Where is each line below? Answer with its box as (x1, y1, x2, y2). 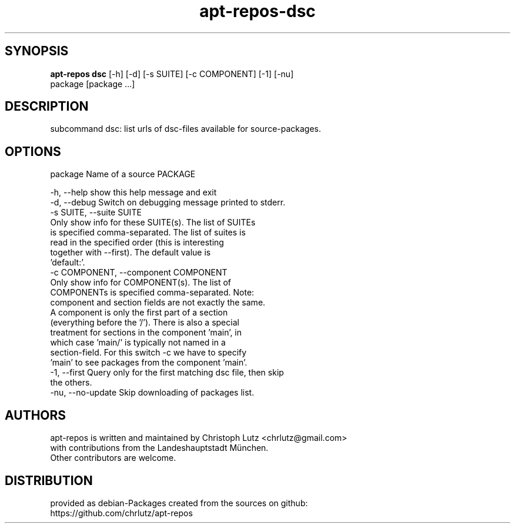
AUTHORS (5, 407, 66, 423)
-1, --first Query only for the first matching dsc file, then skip (50, 367, 284, 378)
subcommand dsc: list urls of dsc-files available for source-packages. (50, 124, 322, 134)
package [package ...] (50, 78, 135, 89)
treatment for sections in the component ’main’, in (50, 327, 242, 338)
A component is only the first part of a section (50, 307, 228, 318)
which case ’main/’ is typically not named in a (50, 337, 226, 348)
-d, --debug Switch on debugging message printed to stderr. (50, 197, 286, 208)
